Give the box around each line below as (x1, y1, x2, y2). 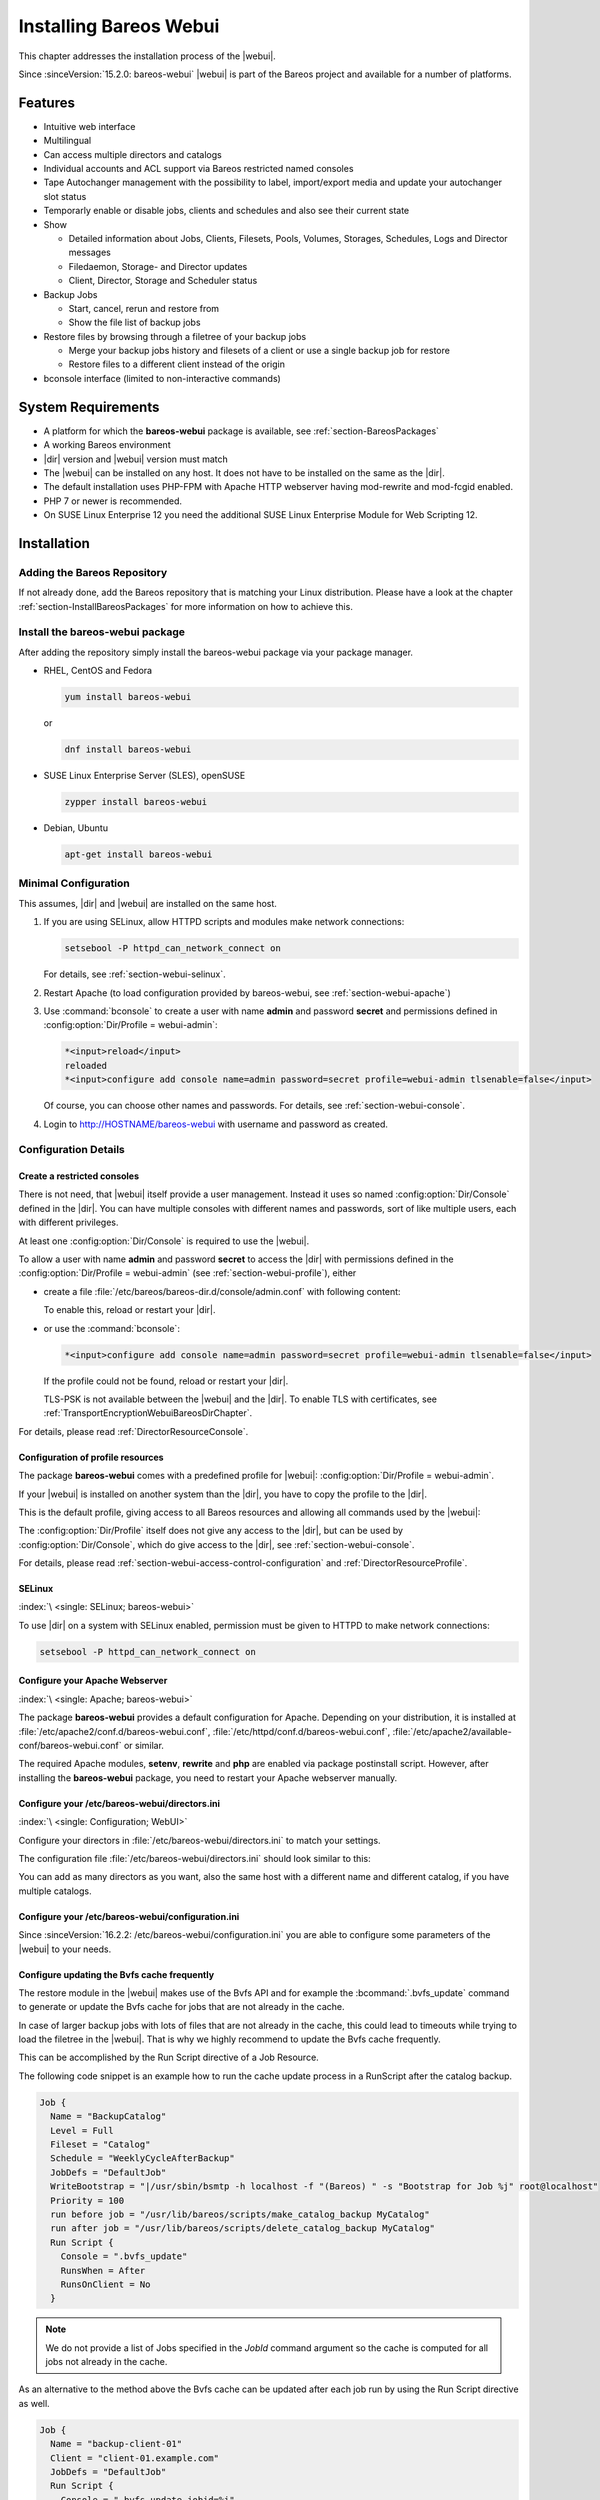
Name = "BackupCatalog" (50, 2111, 167, 2122)
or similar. (123, 1739, 165, 1751)
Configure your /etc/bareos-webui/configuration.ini (18, 1910, 240, 1922)
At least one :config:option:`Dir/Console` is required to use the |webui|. (18, 1235, 310, 1247)
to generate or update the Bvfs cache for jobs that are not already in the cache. (18, 2001, 345, 2013)
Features (18, 94, 75, 111)
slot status (43, 190, 87, 202)
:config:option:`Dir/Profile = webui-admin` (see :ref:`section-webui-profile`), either (18, 1267, 357, 1279)
